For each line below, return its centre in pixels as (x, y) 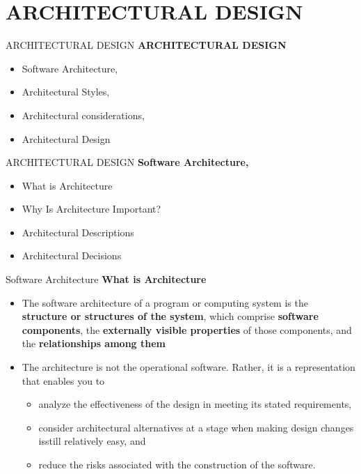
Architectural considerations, (83, 115)
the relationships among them (94, 343)
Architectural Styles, (66, 92)
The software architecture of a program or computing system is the (165, 302)
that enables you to (63, 380)
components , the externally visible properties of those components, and (187, 329)
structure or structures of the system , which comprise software (170, 316)
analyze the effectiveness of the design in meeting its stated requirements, (195, 404)
